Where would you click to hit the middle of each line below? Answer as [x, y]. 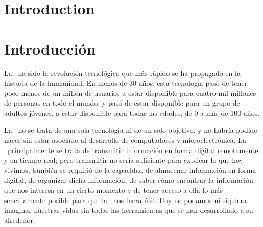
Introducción [50, 48]
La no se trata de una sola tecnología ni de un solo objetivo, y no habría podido [131, 130]
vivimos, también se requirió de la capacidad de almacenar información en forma [130, 170]
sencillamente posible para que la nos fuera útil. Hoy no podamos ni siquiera [125, 200]
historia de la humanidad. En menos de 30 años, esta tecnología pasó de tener [126, 83]
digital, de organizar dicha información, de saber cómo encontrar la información [129, 180]
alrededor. [20, 220]
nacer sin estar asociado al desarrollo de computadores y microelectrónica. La [125, 140]
